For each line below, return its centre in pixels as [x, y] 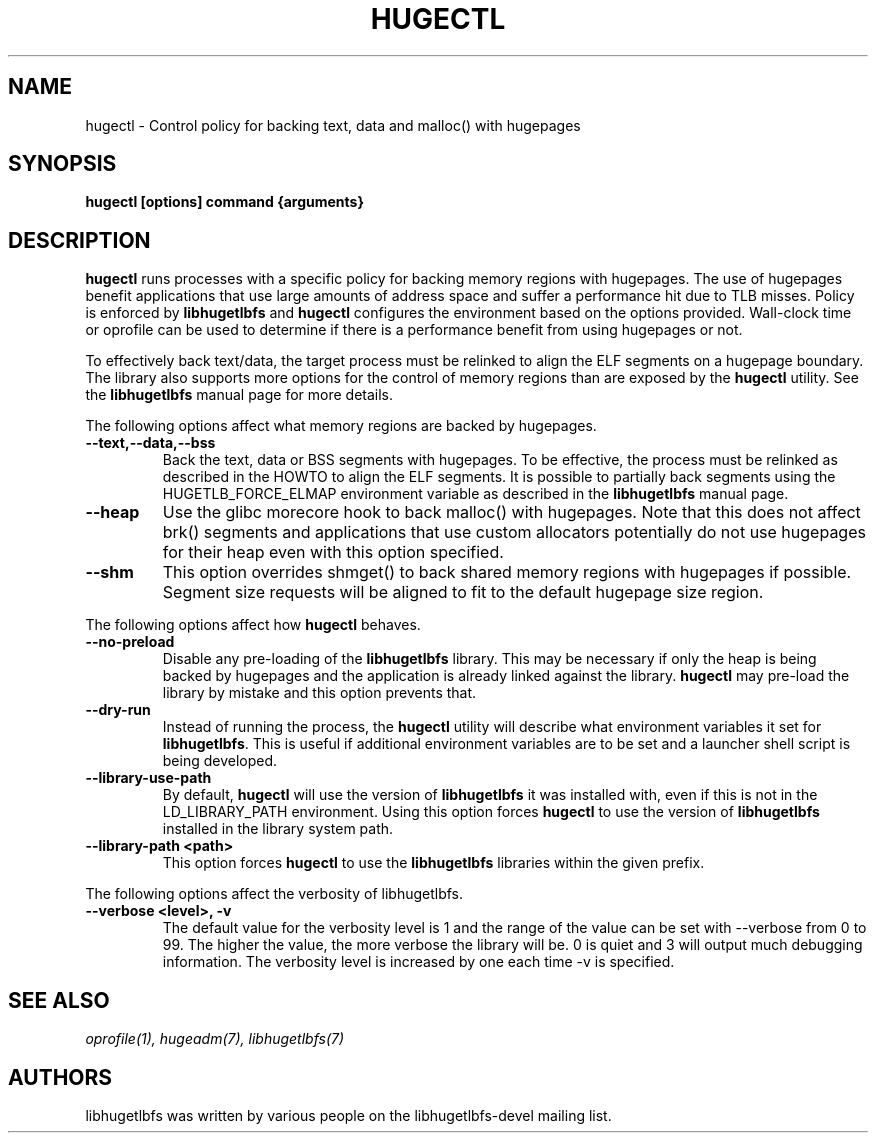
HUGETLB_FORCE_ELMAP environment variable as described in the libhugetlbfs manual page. [475, 494]
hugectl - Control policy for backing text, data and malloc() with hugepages [333, 125]
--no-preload [130, 642]
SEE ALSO [59, 1000]
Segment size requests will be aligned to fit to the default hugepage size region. [463, 592]
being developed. [220, 761]
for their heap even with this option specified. [333, 552]
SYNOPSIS [62, 164]
